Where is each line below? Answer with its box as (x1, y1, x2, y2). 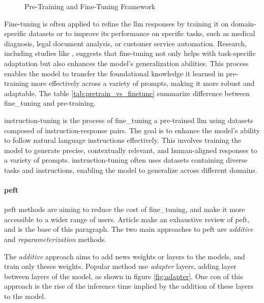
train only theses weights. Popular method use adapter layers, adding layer (4, 261, 237, 271)
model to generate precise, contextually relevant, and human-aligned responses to (4, 144, 257, 155)
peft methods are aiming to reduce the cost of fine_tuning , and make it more (4, 204, 245, 215)
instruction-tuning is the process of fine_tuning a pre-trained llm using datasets (4, 114, 253, 125)
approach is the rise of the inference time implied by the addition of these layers (4, 281, 254, 291)
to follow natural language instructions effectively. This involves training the (4, 135, 242, 145)
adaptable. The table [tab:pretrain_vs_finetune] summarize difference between (4, 87, 250, 98)
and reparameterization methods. (4, 234, 107, 245)
